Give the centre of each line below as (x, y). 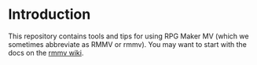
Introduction (50, 14)
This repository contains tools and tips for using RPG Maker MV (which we (128, 36)
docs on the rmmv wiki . (46, 52)
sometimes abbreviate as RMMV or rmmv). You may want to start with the (128, 44)
